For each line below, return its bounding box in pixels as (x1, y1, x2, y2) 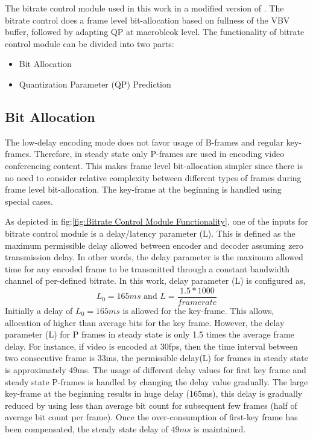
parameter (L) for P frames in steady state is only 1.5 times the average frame (5, 328, 295, 341)
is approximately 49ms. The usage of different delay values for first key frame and (5, 363, 306, 376)
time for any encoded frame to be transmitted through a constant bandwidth (5, 262, 290, 275)
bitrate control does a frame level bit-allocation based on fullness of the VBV (5, 13, 290, 26)
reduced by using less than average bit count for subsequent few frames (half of (5, 399, 297, 411)
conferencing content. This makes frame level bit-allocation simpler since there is (5, 159, 303, 171)
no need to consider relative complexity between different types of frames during (5, 171, 302, 184)
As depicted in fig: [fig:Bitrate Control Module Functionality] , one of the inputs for (5, 215, 308, 228)
